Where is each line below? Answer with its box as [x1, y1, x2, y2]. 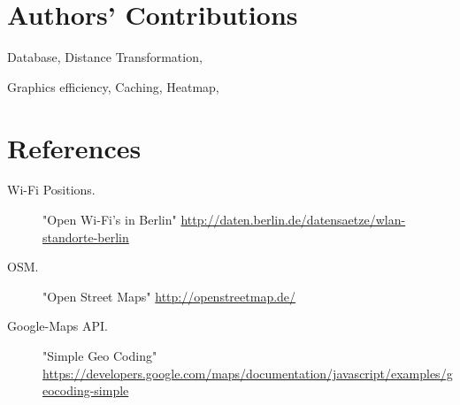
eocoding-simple [42, 381, 129, 400]
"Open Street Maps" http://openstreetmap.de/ [42, 287, 296, 305]
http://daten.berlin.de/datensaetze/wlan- [180, 210, 406, 229]
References [7, 129, 142, 165]
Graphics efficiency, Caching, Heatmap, [7, 77, 219, 96]
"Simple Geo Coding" [42, 347, 157, 364]
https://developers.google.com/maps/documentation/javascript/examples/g [42, 363, 453, 382]
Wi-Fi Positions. [7, 180, 96, 199]
